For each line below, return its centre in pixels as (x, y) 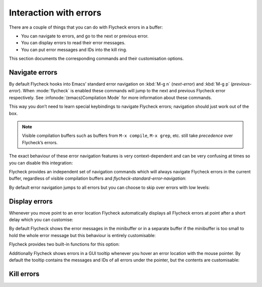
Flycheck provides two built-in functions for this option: (64, 244)
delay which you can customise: (41, 219)
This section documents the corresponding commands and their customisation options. (96, 59)
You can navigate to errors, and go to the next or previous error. (85, 36)
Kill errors (24, 274)
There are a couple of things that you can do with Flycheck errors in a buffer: (86, 27)
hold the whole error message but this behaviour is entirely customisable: (82, 235)
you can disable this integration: (41, 163)
